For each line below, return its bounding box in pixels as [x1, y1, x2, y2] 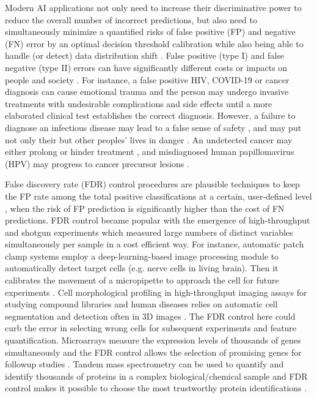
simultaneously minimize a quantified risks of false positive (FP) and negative [5, 25, 296, 38]
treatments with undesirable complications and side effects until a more [5, 97, 272, 110]
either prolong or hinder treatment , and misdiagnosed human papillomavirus [5, 145, 294, 158]
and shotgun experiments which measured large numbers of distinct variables [5, 225, 293, 238]
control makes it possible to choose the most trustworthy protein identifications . [5, 381, 307, 394]
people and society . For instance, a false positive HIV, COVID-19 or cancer [5, 73, 290, 86]
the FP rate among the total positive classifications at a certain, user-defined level [5, 189, 312, 202]
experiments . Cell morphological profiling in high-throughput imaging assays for [5, 285, 307, 298]
